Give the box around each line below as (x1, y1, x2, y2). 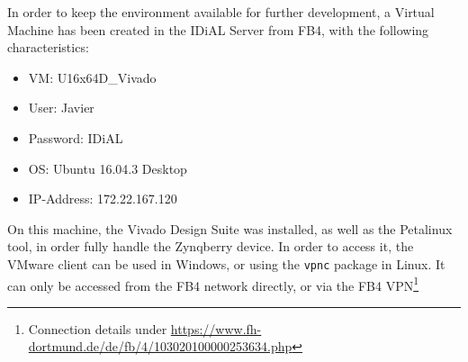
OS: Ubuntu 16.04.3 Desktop (28, 158, 187, 177)
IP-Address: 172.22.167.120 (28, 189, 177, 208)
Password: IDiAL (28, 128, 123, 147)
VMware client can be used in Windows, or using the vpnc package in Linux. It (7, 254, 445, 273)
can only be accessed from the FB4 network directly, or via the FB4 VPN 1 (7, 273, 419, 294)
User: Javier (28, 98, 94, 117)
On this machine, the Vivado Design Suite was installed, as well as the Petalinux (7, 219, 453, 238)
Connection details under (28, 319, 167, 338)
